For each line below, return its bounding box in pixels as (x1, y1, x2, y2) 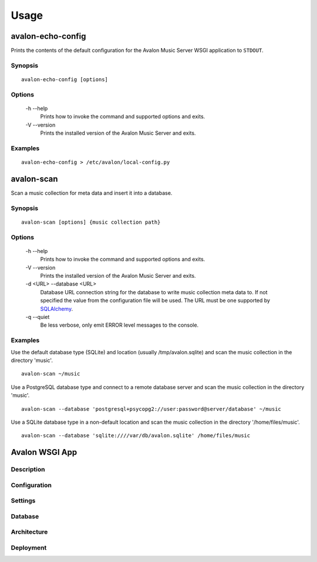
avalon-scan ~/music (21, 371, 80, 377)
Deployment (11, 543, 47, 551)
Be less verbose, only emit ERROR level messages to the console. (40, 321, 199, 329)
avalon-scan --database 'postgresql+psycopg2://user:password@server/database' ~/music (21, 405, 282, 412)
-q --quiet (25, 314, 50, 321)
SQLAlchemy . (40, 305, 73, 312)
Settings (11, 497, 36, 505)
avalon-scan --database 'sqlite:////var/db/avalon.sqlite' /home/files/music (21, 433, 251, 439)
